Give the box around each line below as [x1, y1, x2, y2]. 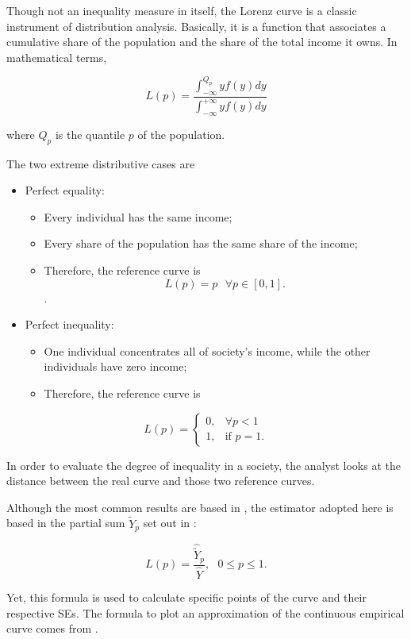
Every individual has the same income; [44, 208, 232, 225]
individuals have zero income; [44, 358, 187, 375]
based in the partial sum [6, 514, 125, 531]
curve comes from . [6, 620, 98, 637]
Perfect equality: [25, 182, 105, 198]
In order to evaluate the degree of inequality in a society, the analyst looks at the [6, 456, 401, 473]
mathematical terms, [6, 48, 107, 65]
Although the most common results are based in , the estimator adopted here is [6, 498, 394, 515]
